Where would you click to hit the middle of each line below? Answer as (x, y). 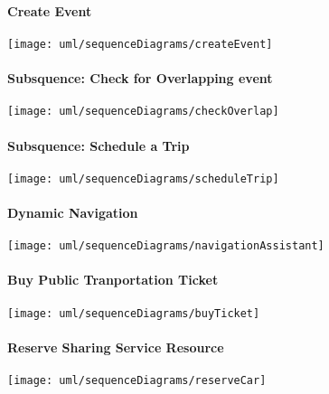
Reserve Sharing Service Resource (116, 347)
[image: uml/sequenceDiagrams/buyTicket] (134, 313)
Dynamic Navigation (73, 212)
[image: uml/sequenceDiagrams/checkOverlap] (143, 112)
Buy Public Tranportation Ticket (113, 280)
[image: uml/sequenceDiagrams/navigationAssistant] (166, 246)
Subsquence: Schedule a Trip (99, 145)
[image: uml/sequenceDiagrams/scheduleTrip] (143, 178)
